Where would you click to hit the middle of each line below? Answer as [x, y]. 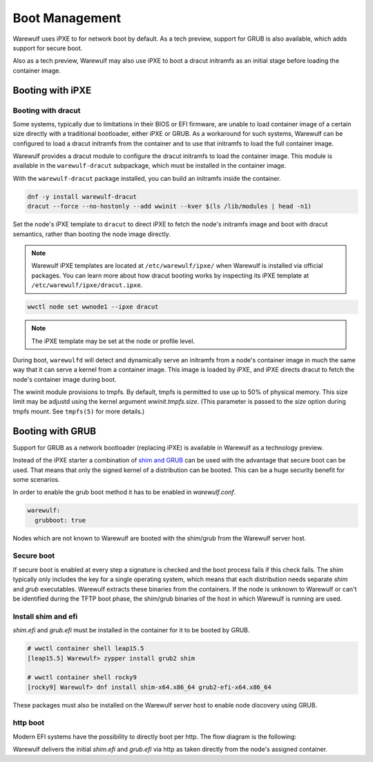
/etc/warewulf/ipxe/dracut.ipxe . [87, 285]
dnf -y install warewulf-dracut [82, 196]
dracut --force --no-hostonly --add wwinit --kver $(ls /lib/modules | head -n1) [170, 206]
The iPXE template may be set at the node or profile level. [113, 341]
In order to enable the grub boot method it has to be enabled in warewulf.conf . [124, 492]
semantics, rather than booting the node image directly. [92, 234]
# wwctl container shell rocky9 [82, 677]
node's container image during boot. [65, 379]
